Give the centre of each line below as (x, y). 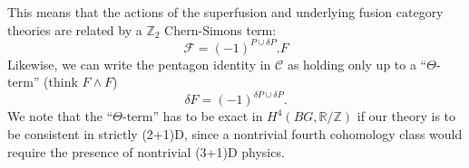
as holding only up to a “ (357, 64)
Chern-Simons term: (220, 29)
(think (61, 82)
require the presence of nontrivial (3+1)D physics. (146, 151)
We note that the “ (60, 116)
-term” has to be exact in (192, 116)
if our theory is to (406, 116)
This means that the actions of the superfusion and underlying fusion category (225, 12)
